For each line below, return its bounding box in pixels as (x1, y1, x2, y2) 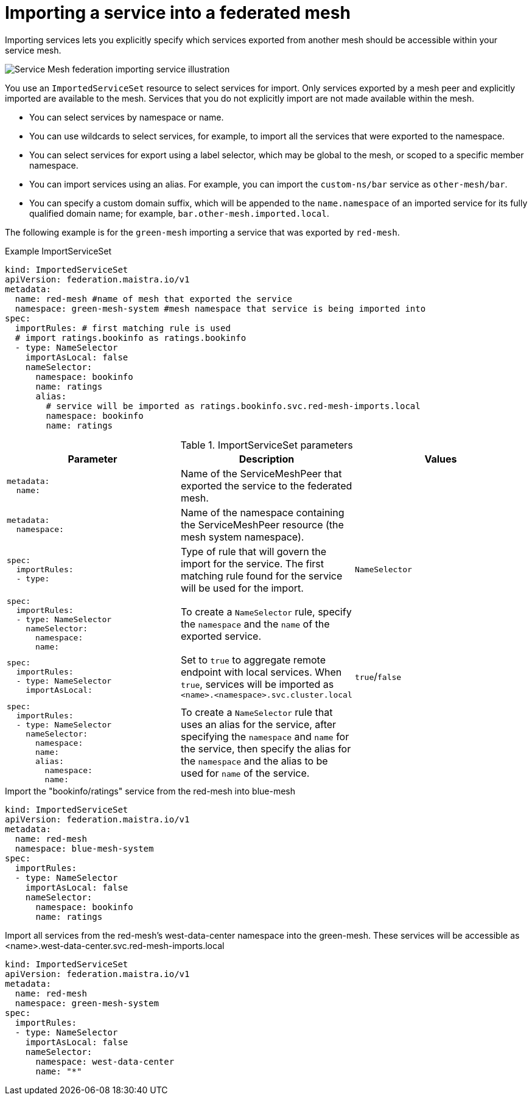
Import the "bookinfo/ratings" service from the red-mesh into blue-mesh (5, 785, 295, 796)
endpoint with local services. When (180, 665, 342, 678)
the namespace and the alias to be (180, 755, 328, 768)
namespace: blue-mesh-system (15, 843, 154, 853)
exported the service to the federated (180, 479, 352, 492)
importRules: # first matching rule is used (15, 323, 231, 333)
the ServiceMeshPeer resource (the (180, 518, 344, 531)
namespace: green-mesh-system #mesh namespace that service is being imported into (15, 303, 426, 314)
